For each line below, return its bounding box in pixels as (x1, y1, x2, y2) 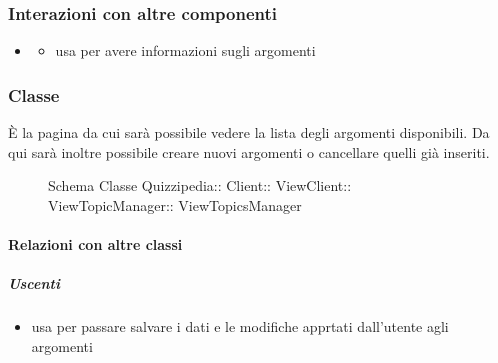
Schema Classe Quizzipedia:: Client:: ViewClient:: (48, 175, 352, 196)
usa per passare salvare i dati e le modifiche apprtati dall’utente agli (31, 316, 449, 337)
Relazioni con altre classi (8, 234, 183, 254)
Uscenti (8, 273, 60, 294)
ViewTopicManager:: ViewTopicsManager (48, 194, 302, 215)
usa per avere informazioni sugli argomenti (55, 40, 316, 61)
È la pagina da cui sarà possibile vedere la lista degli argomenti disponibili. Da (8, 122, 490, 143)
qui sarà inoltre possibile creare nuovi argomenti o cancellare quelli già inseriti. (8, 141, 490, 162)
